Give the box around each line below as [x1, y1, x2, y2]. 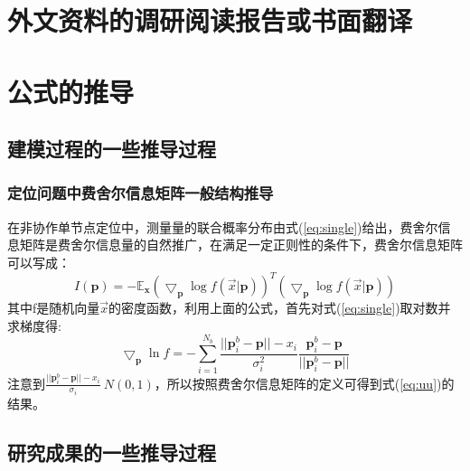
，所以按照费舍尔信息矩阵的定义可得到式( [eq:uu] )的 [154, 373, 455, 392]
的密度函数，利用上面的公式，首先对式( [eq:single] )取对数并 [108, 298, 451, 317]
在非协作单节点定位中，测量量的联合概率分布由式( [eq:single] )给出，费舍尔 [7, 217, 438, 236]
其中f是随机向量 [7, 298, 100, 317]
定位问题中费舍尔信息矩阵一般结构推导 [7, 182, 274, 204]
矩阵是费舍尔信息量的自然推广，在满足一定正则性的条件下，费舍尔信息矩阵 [19, 235, 463, 254]
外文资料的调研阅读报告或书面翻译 [7, 2, 413, 39]
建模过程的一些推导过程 [7, 135, 216, 163]
